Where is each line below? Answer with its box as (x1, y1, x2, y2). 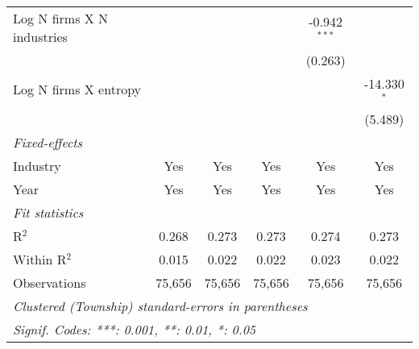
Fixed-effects (13, 132, 83, 152)
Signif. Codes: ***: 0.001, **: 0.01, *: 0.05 (13, 319, 256, 339)
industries (13, 27, 68, 46)
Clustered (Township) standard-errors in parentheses (13, 296, 308, 315)
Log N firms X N (13, 9, 109, 27)
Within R (13, 249, 67, 268)
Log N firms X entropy (13, 80, 142, 99)
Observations (13, 272, 86, 292)
